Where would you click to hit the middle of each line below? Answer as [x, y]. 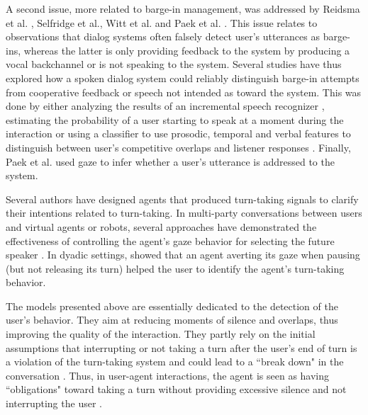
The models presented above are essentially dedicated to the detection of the [172, 306]
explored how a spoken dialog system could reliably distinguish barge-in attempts [183, 78]
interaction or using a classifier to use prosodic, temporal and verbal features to [178, 133]
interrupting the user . [54, 403]
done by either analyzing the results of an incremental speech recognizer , [165, 106]
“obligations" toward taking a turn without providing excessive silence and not [176, 389]
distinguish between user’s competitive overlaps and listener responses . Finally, [178, 147]
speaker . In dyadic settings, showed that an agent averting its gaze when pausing [183, 255]
